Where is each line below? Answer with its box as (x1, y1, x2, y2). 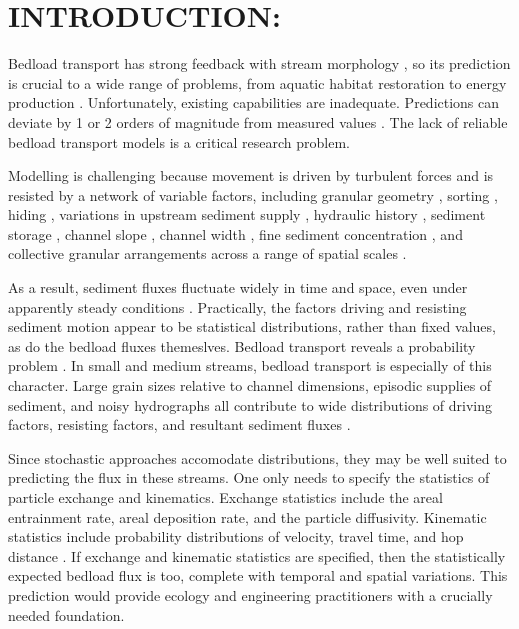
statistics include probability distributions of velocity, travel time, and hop (8, 526, 464, 547)
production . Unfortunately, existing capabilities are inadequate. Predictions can (8, 92, 500, 113)
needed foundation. (8, 604, 125, 625)
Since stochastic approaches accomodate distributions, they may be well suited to (8, 447, 507, 468)
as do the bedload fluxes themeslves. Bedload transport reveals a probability (8, 335, 476, 356)
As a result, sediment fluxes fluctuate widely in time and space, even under (8, 277, 468, 298)
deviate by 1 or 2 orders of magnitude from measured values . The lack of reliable (8, 111, 508, 132)
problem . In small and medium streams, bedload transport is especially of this (8, 355, 492, 376)
